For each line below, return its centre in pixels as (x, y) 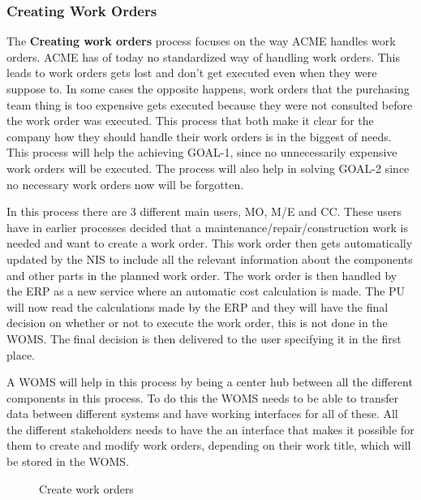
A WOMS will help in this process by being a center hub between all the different (210, 382)
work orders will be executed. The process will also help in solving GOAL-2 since (208, 168)
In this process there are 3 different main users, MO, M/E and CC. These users (204, 211)
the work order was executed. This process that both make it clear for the (190, 121)
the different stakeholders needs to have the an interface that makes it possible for (210, 429)
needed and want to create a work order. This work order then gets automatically (210, 243)
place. (21, 354)
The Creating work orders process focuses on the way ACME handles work (201, 41)
